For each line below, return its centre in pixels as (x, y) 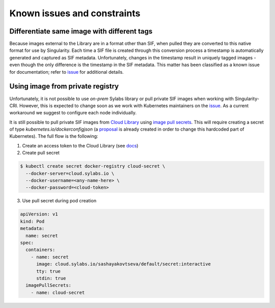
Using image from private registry (64, 86)
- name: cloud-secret (58, 292)
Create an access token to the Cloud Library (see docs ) (80, 145)
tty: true (49, 271)
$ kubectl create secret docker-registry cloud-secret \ (93, 166)
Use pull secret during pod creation (59, 201)
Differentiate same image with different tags (81, 31)
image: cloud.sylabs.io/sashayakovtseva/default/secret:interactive (124, 264)
